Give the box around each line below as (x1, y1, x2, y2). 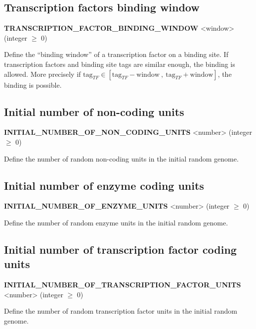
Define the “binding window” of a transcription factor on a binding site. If (4, 49, 228, 59)
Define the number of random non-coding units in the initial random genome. (4, 153, 239, 164)
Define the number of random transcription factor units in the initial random (4, 306, 237, 316)
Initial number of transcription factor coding (4, 241, 237, 257)
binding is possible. (4, 79, 62, 90)
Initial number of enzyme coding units (4, 177, 204, 193)
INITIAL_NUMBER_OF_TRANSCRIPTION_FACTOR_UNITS (4, 279, 241, 290)
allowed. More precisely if (4, 68, 81, 79)
